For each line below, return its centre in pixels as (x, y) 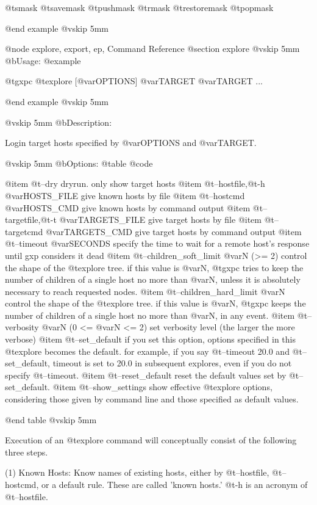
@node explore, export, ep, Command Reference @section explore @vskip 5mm (152, 49)
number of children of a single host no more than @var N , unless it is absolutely (153, 279)
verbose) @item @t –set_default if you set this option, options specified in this (150, 339)
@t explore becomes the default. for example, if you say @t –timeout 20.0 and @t (154, 351)
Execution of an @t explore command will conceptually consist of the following (151, 440)
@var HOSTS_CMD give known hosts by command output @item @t (134, 207)
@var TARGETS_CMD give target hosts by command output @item (173, 231)
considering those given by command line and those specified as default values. (152, 399)
